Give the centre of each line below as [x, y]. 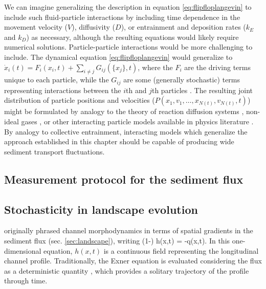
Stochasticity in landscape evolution [101, 209]
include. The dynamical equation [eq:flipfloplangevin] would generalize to [118, 57]
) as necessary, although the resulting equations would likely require [132, 37]
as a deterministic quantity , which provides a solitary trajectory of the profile [127, 270]
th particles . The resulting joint [202, 90]
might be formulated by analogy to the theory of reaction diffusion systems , [124, 111]
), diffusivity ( [94, 27]
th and [136, 90]
